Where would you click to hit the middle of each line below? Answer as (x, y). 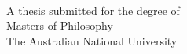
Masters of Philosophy (60, 25)
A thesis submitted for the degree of (93, 10)
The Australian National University (92, 40)
